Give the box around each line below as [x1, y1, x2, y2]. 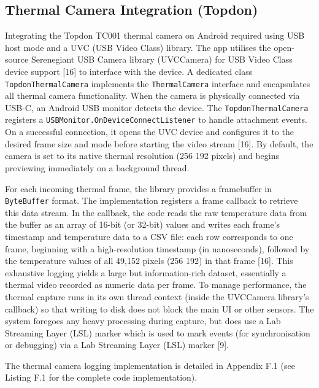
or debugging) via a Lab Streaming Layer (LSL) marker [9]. [5, 338, 229, 351]
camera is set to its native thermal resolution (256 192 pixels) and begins [5, 149, 279, 162]
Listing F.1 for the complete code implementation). [5, 371, 198, 384]
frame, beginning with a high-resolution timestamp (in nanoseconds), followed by [5, 242, 310, 255]
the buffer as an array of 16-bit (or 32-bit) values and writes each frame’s [5, 218, 280, 231]
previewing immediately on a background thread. [5, 161, 190, 174]
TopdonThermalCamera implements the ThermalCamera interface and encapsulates [5, 77, 310, 90]
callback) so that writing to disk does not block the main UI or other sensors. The [5, 302, 314, 315]
